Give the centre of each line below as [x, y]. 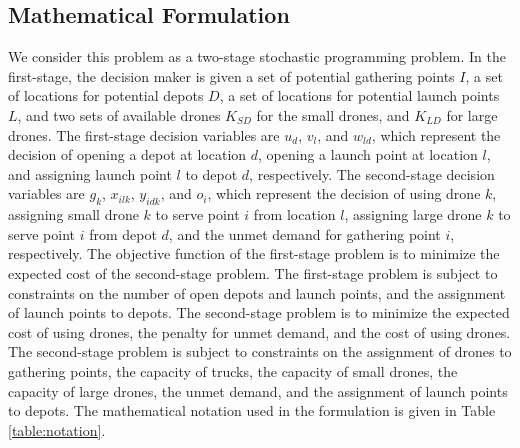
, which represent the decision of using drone [344, 193]
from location [294, 214]
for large [472, 114]
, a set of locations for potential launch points [359, 95]
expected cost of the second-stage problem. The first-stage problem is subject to [253, 272]
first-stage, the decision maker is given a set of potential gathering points [231, 75]
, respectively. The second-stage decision [372, 173]
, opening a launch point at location [368, 154]
